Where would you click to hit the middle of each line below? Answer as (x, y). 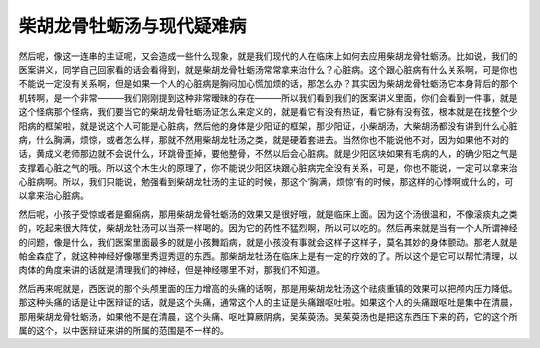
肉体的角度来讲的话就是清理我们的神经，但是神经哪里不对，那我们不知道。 (171, 270)
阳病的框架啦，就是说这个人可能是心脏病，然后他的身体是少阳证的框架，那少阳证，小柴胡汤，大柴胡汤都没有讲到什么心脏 (268, 126)
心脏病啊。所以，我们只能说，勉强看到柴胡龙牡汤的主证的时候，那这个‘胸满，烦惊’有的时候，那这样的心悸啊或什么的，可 (266, 182)
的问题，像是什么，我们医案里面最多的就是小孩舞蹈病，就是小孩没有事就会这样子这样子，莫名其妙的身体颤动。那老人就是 (268, 242)
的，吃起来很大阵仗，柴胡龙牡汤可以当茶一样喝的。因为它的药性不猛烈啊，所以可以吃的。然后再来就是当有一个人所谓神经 (268, 228)
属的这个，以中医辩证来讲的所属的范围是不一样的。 (123, 330)
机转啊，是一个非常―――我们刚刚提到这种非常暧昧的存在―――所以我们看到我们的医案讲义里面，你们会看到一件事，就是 (268, 97)
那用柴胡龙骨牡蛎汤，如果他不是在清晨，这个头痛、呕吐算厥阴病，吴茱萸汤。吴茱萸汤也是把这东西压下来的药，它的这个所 (268, 316)
